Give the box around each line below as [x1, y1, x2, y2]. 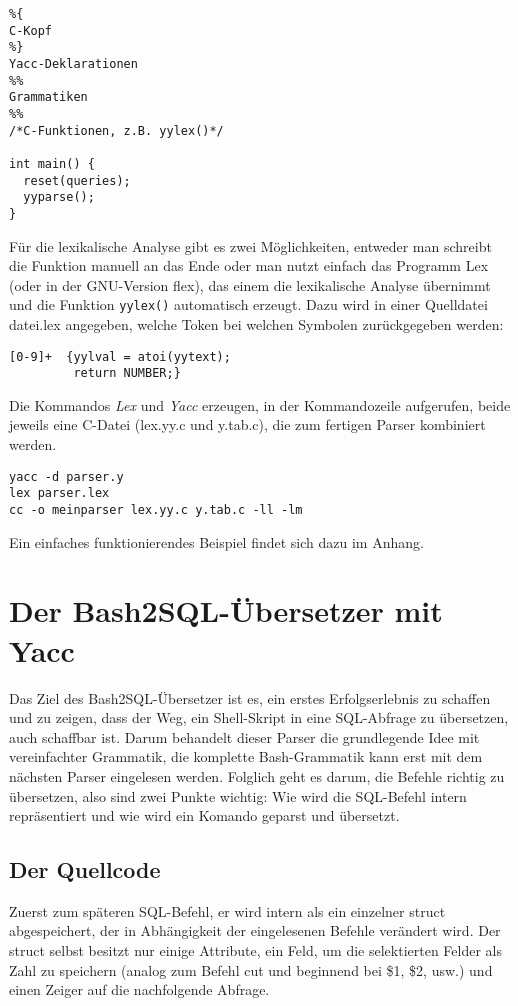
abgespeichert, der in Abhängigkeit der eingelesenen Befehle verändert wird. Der [9, 920, 501, 941]
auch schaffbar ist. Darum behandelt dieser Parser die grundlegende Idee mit [9, 726, 480, 747]
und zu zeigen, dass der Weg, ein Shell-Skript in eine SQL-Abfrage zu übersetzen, [9, 707, 509, 728]
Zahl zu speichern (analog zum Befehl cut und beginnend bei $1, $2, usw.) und [9, 959, 493, 980]
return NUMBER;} [73, 366, 181, 381]
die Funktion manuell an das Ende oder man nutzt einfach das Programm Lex [9, 255, 489, 276]
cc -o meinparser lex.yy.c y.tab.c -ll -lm [9, 502, 303, 517]
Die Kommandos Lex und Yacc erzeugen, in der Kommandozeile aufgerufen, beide [9, 394, 511, 415]
